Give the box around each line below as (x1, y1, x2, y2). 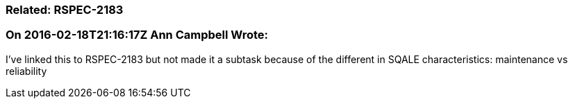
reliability (6, 64, 47, 77)
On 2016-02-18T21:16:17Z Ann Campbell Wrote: (6, 28, 269, 42)
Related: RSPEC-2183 (6, 3, 124, 17)
